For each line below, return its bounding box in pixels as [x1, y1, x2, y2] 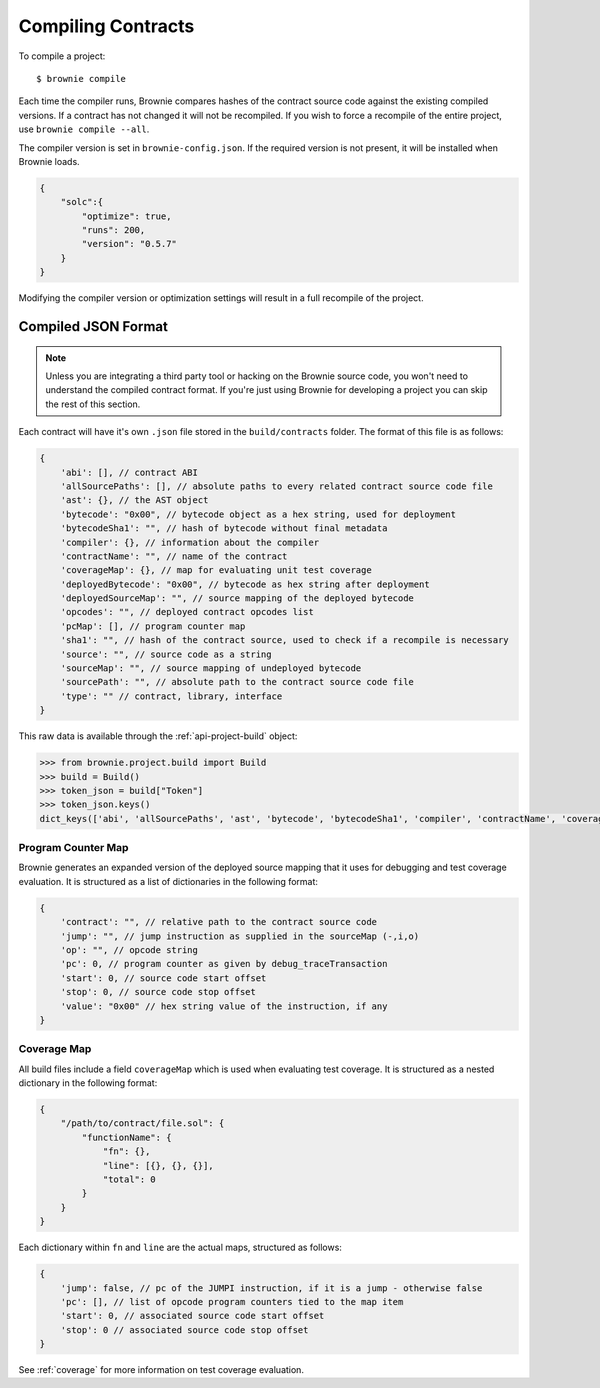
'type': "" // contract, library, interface [60, 690, 283, 702]
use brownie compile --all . [18, 123, 150, 135]
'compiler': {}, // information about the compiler [60, 536, 320, 548]
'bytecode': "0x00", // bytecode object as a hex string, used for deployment [60, 508, 457, 520]
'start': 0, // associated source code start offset [60, 1310, 325, 1322]
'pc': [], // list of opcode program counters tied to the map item [60, 1296, 404, 1307]
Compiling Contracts [18, 15, 195, 37]
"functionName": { [81, 1131, 172, 1143]
